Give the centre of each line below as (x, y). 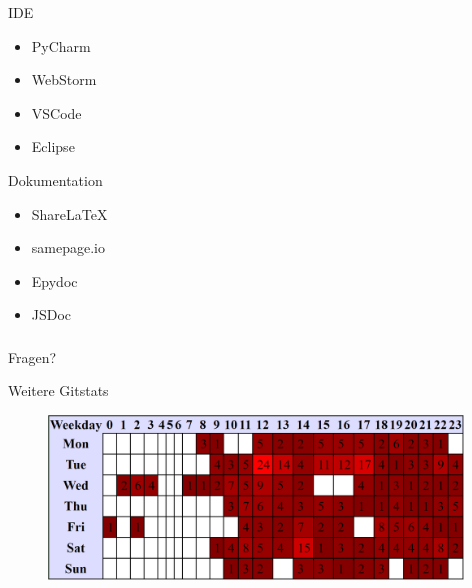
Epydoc (54, 280)
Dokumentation (55, 179)
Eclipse (53, 146)
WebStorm (64, 79)
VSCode (56, 112)
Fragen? (32, 356)
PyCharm (61, 45)
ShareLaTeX (69, 213)
